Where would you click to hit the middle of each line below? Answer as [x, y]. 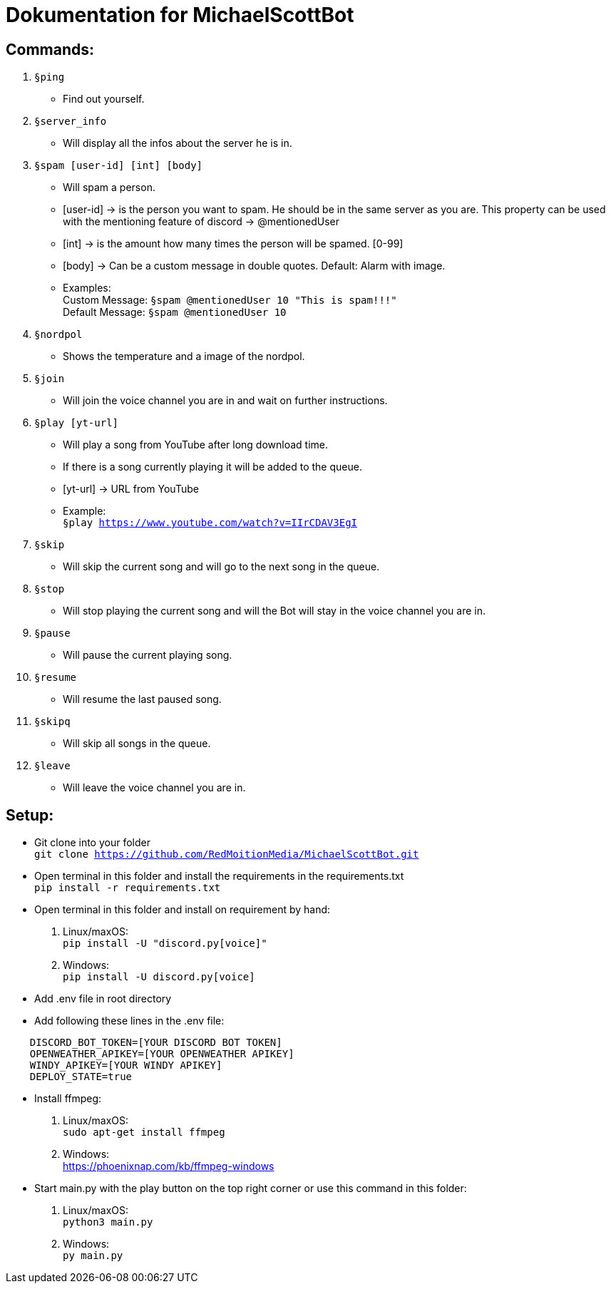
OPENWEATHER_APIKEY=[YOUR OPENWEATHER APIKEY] [162, 1054]
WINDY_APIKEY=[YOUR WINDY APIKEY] [126, 1065]
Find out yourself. [104, 99]
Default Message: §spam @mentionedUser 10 [175, 312]
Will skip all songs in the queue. [137, 744]
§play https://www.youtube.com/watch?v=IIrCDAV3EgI [210, 523]
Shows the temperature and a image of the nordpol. [184, 356]
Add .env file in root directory [103, 999]
